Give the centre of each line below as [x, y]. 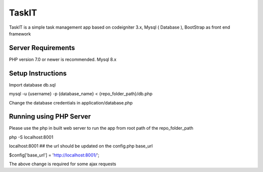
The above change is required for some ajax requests [63, 164]
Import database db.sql [32, 85]
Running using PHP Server [50, 117]
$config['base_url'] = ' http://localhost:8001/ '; [54, 155]
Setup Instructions [38, 73]
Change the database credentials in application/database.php [71, 103]
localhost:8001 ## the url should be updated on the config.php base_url [81, 146]
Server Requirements [42, 48]
